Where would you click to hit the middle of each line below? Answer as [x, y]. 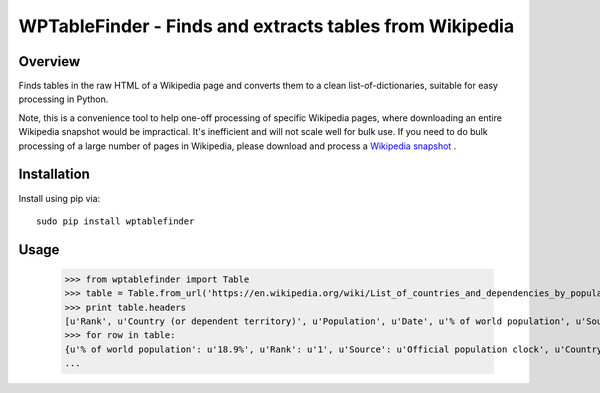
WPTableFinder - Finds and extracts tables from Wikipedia [266, 26]
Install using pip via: [59, 198]
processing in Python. [63, 99]
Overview [49, 61]
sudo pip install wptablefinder [115, 221]
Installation [54, 174]
